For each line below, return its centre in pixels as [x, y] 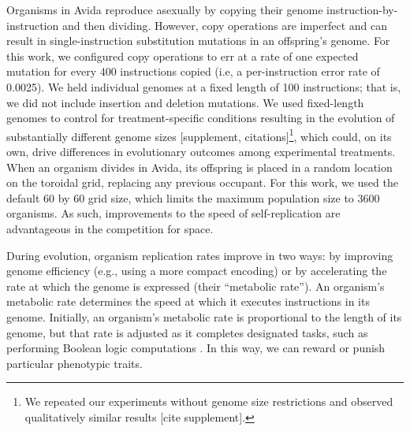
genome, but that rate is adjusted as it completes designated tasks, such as [187, 332]
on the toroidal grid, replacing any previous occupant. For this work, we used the [202, 182]
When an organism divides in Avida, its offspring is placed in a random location [199, 167]
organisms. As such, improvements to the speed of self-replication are [173, 213]
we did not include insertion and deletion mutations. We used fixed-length [185, 102]
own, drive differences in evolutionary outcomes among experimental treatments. [201, 151]
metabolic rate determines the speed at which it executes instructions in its [188, 301]
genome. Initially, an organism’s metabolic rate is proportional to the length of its [204, 316]
